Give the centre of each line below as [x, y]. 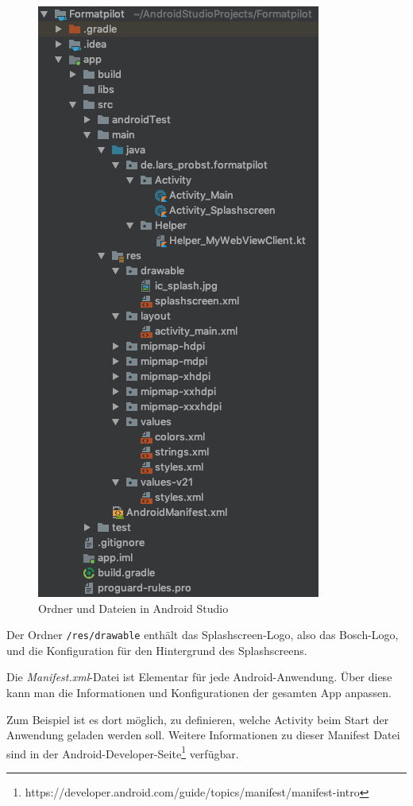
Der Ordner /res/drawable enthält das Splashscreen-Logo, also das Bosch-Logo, [203, 635]
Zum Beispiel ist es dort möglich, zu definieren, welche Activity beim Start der [198, 719]
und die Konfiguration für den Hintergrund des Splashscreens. [157, 650]
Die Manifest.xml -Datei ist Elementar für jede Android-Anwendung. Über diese [199, 677]
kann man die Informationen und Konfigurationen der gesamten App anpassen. [199, 693]
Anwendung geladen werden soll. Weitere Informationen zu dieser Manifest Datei [203, 735]
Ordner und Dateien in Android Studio [133, 608]
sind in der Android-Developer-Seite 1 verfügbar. [123, 752]
